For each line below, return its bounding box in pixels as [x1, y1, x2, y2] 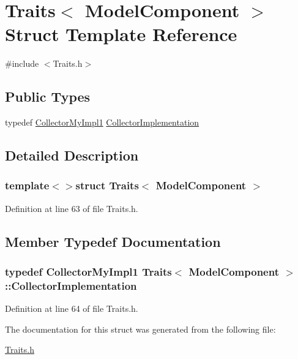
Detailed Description [5, 146, 139, 165]
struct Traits [75, 178, 139, 193]
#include [5, 57, 39, 70]
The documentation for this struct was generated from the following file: [5, 322, 276, 335]
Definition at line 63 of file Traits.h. [5, 202, 138, 214]
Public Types [5, 87, 91, 106]
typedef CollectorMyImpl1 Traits [5, 264, 172, 279]
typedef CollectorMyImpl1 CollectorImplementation [5, 116, 199, 129]
